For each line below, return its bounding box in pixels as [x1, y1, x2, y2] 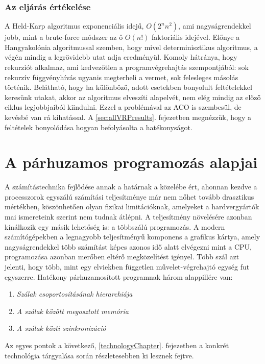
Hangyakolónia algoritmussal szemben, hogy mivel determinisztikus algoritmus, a [5, 41, 258, 52]
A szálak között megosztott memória [16, 305, 129, 316]
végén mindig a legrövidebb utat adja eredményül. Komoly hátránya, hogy [5, 52, 237, 62]
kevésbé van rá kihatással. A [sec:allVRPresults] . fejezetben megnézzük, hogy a [5, 111, 252, 122]
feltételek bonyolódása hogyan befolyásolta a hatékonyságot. [5, 122, 192, 132]
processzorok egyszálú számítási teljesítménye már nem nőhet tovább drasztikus [5, 191, 254, 202]
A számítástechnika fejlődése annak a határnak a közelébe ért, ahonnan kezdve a [5, 181, 257, 192]
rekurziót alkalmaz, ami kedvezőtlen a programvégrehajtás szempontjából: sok [5, 62, 249, 72]
